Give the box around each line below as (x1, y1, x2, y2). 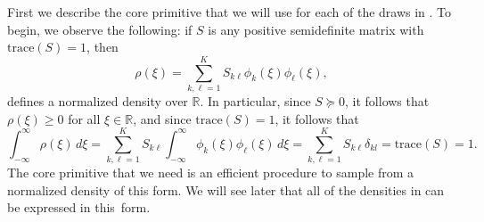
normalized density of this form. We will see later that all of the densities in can (7, 180, 445, 199)
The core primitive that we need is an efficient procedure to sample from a (7, 163, 414, 182)
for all (68, 109, 101, 127)
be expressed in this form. (7, 198, 151, 217)
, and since (133, 109, 192, 127)
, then (86, 37, 119, 56)
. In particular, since (200, 91, 311, 110)
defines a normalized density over (7, 91, 188, 110)
